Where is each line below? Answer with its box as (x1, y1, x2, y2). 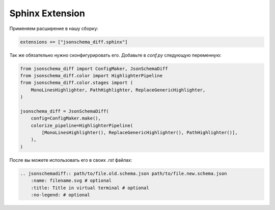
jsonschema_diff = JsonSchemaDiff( (20, 108, 109, 114)
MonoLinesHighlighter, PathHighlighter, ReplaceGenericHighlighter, (31, 87, 206, 93)
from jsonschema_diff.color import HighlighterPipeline (20, 73, 163, 78)
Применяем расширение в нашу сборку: (9, 25, 99, 32)
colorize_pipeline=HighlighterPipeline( (31, 123, 133, 128)
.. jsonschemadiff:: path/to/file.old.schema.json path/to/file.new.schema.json (20, 170, 227, 176)
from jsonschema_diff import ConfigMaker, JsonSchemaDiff (20, 66, 168, 71)
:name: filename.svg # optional (31, 178, 112, 184)
